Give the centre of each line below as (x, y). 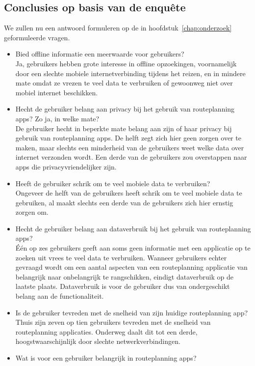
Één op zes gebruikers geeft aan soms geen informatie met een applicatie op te (133, 248)
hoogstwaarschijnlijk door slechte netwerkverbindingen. (98, 341)
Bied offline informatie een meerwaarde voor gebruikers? (100, 54)
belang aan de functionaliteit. (60, 296)
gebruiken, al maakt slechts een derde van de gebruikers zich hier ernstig (124, 202)
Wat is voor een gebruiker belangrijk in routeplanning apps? (106, 358)
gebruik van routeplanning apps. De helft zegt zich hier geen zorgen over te (128, 138)
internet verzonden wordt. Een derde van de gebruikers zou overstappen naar (131, 157)
